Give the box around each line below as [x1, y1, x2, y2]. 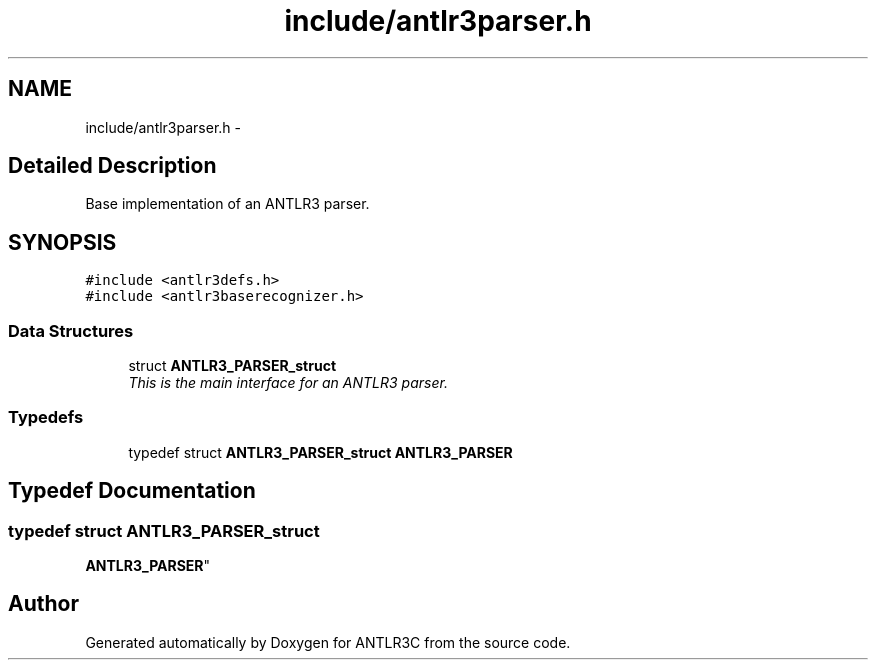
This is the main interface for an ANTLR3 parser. [128, 374, 448, 392]
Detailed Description [8, 153, 217, 179]
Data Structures [8, 320, 134, 341]
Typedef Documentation [8, 478, 256, 504]
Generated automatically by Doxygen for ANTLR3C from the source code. [85, 633, 571, 651]
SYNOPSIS [8, 229, 117, 255]
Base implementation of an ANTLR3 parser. [85, 195, 370, 213]
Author [8, 591, 79, 617]
